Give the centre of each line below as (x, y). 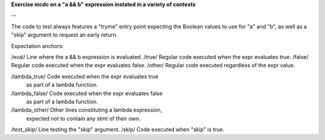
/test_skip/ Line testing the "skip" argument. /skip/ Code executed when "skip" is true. (118, 130)
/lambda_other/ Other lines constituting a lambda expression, (87, 110)
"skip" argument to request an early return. (64, 35)
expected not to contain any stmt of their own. (83, 118)
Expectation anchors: (38, 46)
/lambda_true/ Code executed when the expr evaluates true (85, 76)
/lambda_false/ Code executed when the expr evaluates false (87, 93)
